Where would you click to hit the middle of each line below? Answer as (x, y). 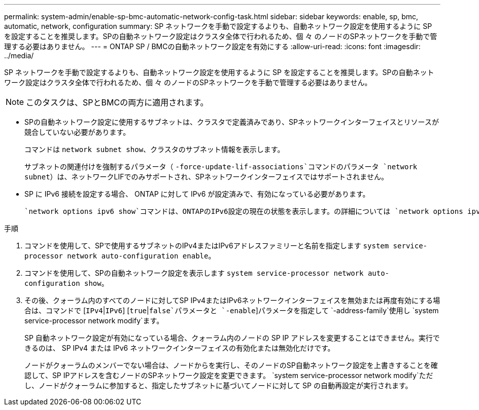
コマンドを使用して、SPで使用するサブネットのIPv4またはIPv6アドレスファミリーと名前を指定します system (207, 246)
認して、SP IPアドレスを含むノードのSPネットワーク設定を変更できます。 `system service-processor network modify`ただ (229, 375)
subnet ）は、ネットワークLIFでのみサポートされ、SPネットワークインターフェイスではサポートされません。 (206, 177)
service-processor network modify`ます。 (94, 321)
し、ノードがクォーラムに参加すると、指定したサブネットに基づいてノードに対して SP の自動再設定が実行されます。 (218, 385)
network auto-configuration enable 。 (141, 256)
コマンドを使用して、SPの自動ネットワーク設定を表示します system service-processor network (194, 273)
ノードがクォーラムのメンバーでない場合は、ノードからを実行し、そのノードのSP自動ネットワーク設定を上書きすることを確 (231, 365)
